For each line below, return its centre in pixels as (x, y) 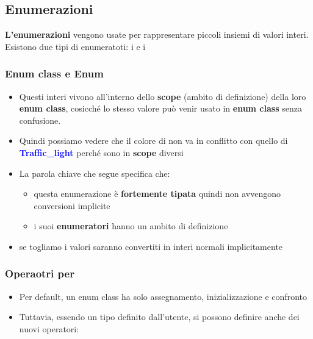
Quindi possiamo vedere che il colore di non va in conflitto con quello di (153, 141)
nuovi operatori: (49, 328)
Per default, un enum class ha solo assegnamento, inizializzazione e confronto (163, 296)
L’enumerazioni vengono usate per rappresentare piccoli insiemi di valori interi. (157, 34)
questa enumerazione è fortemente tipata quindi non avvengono (157, 194)
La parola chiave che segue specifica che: (95, 173)
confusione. (40, 120)
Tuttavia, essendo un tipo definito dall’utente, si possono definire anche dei (159, 317)
